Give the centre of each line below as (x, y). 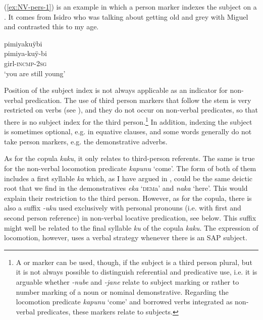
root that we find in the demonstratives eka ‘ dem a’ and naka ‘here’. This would (126, 188)
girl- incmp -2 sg (25, 63)
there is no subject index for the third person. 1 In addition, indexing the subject (128, 121)
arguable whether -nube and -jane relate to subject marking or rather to (127, 281)
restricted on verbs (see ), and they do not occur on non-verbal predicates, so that (131, 110)
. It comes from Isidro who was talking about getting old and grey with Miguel (126, 16)
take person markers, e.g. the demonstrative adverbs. (86, 141)
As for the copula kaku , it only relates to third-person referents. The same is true (129, 158)
